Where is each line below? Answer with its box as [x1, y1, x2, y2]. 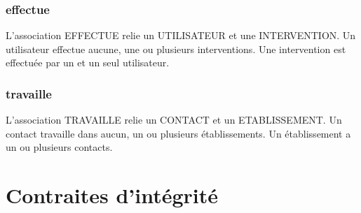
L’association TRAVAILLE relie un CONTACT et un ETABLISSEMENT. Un [6, 112, 342, 127]
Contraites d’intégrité [6, 181, 219, 210]
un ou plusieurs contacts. [6, 140, 113, 154]
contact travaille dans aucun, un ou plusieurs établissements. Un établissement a [6, 126, 351, 140]
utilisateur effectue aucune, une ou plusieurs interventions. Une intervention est [6, 41, 346, 56]
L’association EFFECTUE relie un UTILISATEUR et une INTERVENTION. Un [6, 28, 356, 43]
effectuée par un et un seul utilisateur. [6, 55, 170, 70]
